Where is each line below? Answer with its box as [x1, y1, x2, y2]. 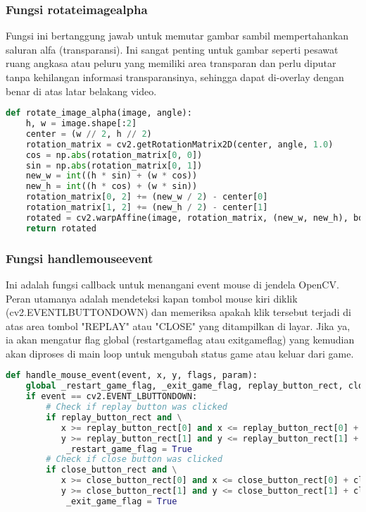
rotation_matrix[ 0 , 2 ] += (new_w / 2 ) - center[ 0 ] [25, 192, 268, 202]
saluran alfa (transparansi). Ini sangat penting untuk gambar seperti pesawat [6, 42, 339, 56]
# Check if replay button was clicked [46, 402, 227, 413]
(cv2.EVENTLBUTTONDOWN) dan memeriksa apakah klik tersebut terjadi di [6, 305, 351, 319]
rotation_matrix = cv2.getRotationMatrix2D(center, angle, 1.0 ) [25, 139, 334, 150]
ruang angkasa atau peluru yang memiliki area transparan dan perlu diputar [6, 56, 336, 71]
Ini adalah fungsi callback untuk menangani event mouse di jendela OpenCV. [6, 276, 339, 291]
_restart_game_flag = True [65, 444, 192, 454]
